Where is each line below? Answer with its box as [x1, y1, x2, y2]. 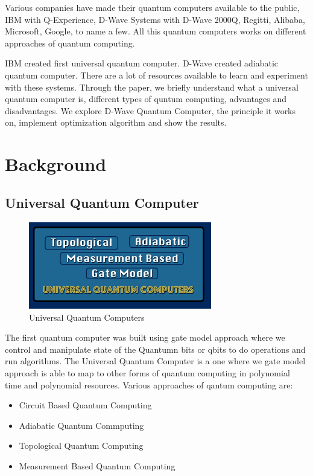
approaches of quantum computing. [5, 36, 135, 49]
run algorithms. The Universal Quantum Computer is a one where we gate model [5, 355, 306, 367]
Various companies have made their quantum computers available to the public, [5, 1, 300, 13]
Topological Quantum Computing [19, 439, 144, 452]
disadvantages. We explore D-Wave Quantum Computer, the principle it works [5, 104, 296, 117]
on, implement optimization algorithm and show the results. [5, 116, 227, 129]
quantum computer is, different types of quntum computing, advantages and [5, 92, 286, 105]
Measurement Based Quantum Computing [19, 459, 175, 472]
